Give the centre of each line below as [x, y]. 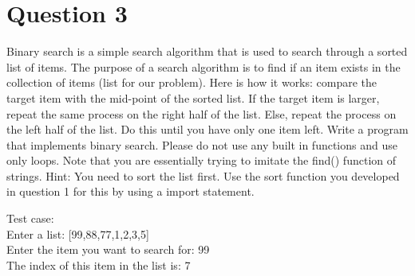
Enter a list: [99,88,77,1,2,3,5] [78, 233]
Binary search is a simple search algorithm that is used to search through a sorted [207, 51]
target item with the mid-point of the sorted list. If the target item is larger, [193, 97]
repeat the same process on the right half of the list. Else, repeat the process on [202, 113]
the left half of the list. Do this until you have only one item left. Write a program [207, 129]
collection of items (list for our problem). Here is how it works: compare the [192, 82]
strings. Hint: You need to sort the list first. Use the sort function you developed [203, 175]
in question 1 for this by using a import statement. [130, 191]
